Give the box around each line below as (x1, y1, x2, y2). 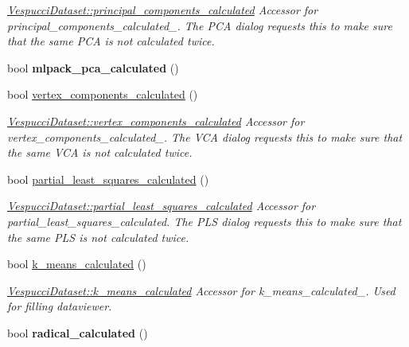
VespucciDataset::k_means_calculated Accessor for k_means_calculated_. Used (7, 282, 395, 298)
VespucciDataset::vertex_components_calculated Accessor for (7, 112, 305, 129)
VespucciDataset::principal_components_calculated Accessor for (7, 2, 318, 18)
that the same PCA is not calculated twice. (7, 33, 215, 49)
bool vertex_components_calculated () (7, 86, 198, 103)
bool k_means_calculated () (7, 255, 146, 272)
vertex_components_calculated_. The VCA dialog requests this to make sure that (7, 128, 403, 145)
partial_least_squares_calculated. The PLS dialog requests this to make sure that (7, 212, 402, 229)
